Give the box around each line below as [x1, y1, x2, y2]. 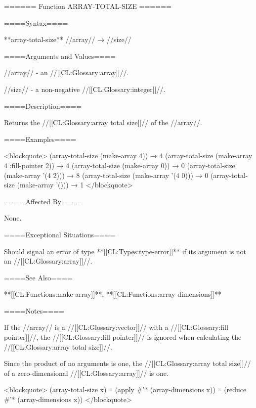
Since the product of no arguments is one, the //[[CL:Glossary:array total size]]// [4, 358, 251, 368]
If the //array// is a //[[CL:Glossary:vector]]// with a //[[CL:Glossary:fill [4, 322, 228, 332]
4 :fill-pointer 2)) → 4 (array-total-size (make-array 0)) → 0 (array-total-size [4, 160, 235, 170]
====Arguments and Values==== [4, 50, 116, 61]
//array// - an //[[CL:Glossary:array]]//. [4, 67, 129, 78]
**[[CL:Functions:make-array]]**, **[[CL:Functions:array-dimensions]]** [4, 289, 221, 299]
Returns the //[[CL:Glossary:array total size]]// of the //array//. [4, 117, 202, 128]
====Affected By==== [4, 196, 83, 206]
